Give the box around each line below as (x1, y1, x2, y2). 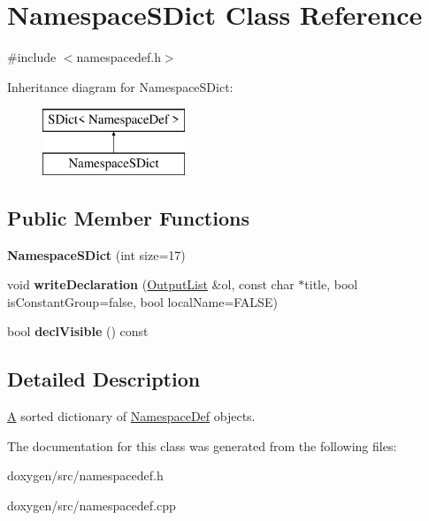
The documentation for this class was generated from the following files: (7, 436, 397, 455)
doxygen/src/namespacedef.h (7, 466, 164, 485)
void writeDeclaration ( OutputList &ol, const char (7, 275, 295, 294)
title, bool (304, 275, 358, 294)
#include (7, 48, 57, 66)
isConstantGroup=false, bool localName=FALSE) (7, 292, 278, 310)
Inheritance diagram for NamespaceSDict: (7, 77, 234, 96)
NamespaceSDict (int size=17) (7, 245, 186, 264)
